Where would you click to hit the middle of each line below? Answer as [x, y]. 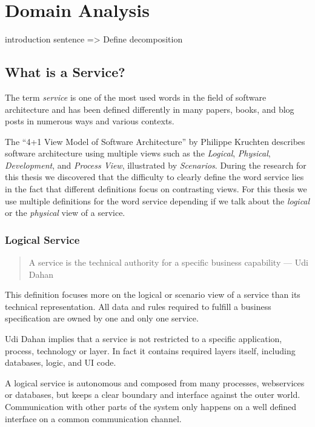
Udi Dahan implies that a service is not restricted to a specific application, [144, 339]
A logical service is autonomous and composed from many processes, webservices [155, 382]
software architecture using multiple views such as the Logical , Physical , [138, 153]
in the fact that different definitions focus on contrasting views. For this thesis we [156, 189]
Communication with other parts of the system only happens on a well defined [151, 407]
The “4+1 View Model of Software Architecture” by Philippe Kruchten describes [155, 141]
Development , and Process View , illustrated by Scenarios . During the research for [156, 165]
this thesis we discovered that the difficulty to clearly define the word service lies [154, 177]
